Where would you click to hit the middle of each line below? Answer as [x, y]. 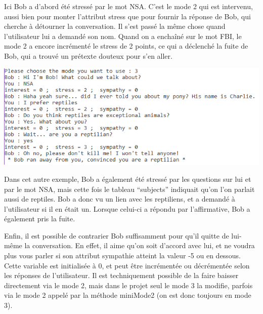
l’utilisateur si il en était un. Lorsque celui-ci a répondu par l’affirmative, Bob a [127, 208]
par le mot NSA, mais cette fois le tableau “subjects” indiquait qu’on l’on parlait [129, 189]
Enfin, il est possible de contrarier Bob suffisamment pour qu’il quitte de [117, 235]
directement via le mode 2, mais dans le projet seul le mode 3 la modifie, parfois [128, 285]
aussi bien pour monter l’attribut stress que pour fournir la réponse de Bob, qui [127, 16]
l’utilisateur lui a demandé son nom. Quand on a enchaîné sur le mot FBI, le [123, 36]
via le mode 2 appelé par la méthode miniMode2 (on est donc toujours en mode [128, 295]
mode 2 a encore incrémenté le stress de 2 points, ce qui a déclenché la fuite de [126, 46]
